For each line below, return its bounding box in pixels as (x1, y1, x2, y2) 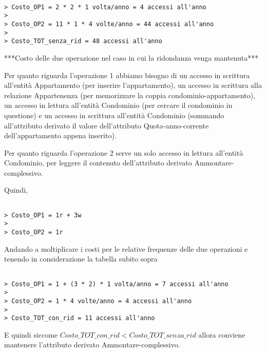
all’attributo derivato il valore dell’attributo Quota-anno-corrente (4, 120, 209, 131)
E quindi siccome (4, 329, 58, 340)
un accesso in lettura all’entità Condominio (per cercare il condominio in (4, 100, 233, 110)
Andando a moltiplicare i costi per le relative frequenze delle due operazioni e (4, 243, 248, 254)
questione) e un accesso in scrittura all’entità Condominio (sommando (4, 109, 224, 120)
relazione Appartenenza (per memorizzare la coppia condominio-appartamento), (4, 89, 256, 100)
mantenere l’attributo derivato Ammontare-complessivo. (4, 339, 180, 350)
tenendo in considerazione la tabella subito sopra (4, 253, 158, 264)
